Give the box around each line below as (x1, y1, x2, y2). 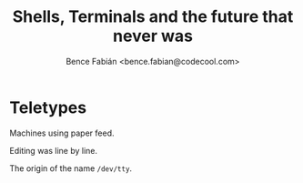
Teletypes (9, 97, 87, 117)
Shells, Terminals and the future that (12, 6, 294, 27)
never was (112, 25, 194, 46)
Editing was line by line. (9, 145, 98, 156)
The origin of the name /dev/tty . (9, 162, 133, 174)
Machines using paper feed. (9, 127, 116, 138)
